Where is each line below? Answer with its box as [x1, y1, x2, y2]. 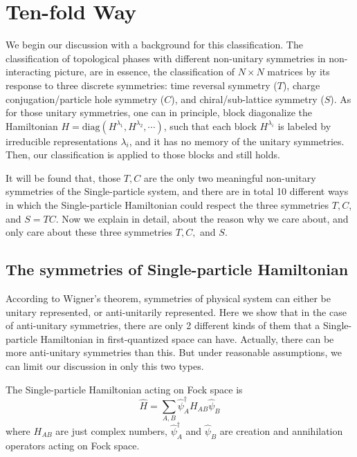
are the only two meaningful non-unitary [143, 170, 316, 185]
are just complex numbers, [55, 423, 167, 438]
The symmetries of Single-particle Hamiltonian [6, 259, 349, 280]
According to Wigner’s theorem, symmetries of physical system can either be [6, 291, 331, 306]
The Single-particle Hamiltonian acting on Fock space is [6, 382, 243, 396]
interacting [6, 64, 51, 79]
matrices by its [267, 64, 330, 79]
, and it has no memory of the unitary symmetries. [129, 133, 345, 148]
